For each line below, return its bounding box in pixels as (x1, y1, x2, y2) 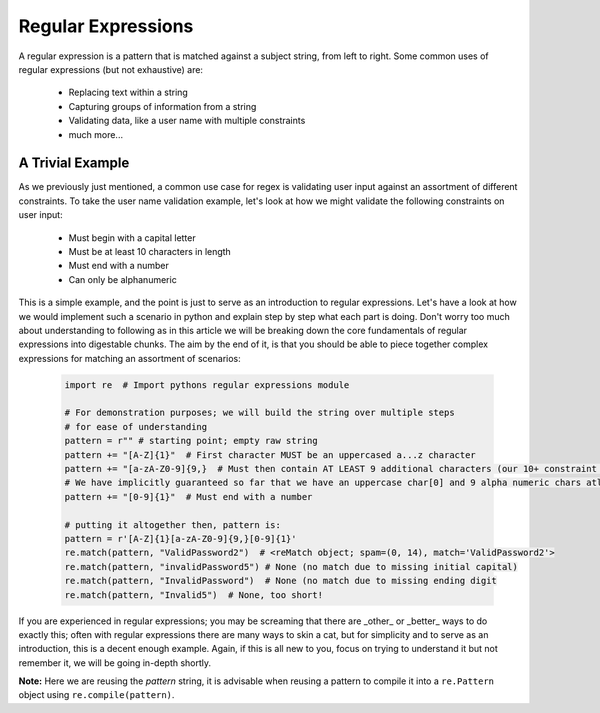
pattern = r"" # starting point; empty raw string (64, 435, 319, 447)
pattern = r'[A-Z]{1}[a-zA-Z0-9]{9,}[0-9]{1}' (64, 533, 297, 544)
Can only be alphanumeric (68, 273, 177, 285)
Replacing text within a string (68, 86, 189, 99)
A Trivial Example (18, 155, 130, 172)
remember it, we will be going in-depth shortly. (18, 656, 212, 669)
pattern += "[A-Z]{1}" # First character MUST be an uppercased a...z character (64, 449, 477, 460)
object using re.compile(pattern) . (18, 689, 175, 701)
